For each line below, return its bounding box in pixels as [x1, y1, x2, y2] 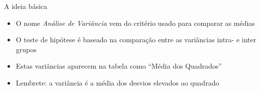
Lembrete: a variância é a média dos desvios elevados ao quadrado [16, 77, 219, 88]
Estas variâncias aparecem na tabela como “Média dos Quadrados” [16, 61, 222, 71]
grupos [16, 44, 37, 54]
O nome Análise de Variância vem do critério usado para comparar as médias [16, 17, 255, 28]
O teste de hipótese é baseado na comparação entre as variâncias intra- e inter [16, 34, 256, 45]
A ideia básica [4, 1, 48, 11]
